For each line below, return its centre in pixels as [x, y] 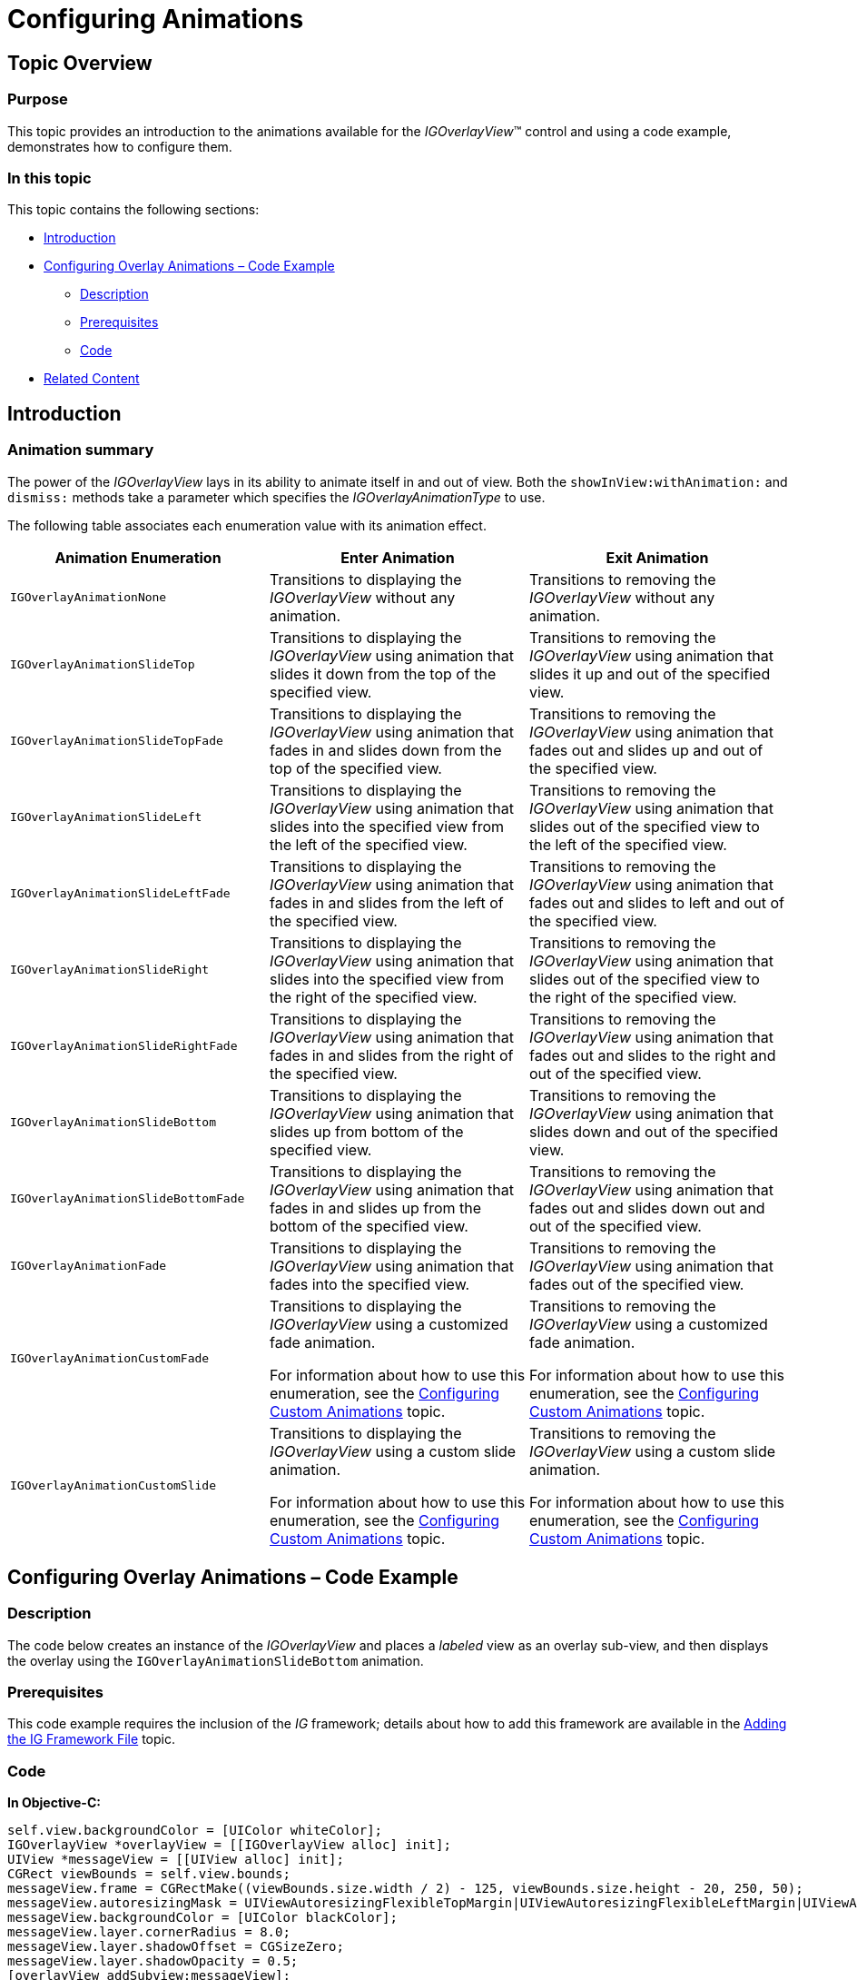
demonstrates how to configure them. [120, 146]
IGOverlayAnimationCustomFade [110, 1359]
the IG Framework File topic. [91, 1739]
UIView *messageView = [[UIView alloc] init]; [176, 1860]
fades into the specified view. [369, 1284]
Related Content [92, 379]
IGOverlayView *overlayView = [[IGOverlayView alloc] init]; [229, 1845]
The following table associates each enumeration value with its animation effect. [247, 525]
